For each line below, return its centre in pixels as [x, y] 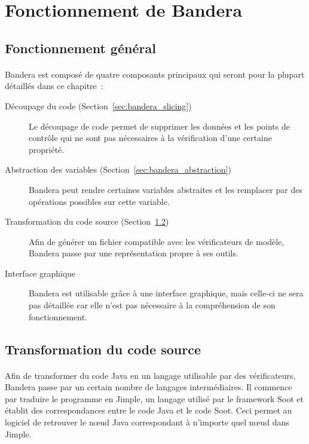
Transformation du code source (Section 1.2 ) [87, 221]
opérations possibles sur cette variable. [99, 201]
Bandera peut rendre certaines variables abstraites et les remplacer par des [166, 189]
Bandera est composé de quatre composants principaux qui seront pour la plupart [155, 74]
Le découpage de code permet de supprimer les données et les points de [159, 126]
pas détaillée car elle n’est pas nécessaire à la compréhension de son [152, 305]
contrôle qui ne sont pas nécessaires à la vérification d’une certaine [150, 138]
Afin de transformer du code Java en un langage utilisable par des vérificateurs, [150, 375]
